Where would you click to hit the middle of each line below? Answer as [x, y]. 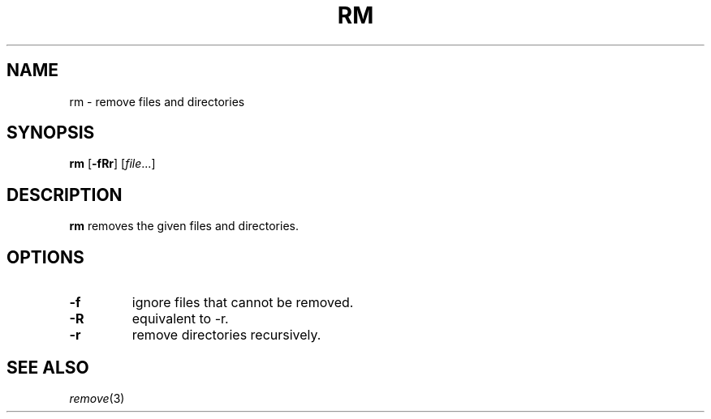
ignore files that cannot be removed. [243, 303]
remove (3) [97, 398]
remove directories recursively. [226, 335]
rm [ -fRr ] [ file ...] [112, 164]
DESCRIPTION [65, 195]
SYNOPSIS [51, 133]
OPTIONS [45, 257]
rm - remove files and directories [157, 101]
